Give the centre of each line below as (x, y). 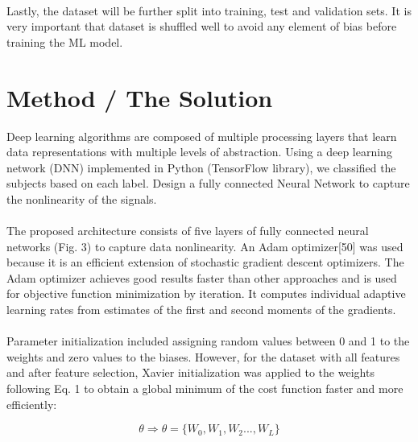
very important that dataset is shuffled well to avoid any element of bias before (202, 26)
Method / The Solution (140, 97)
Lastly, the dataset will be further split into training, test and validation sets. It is (209, 10)
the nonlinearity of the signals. (82, 198)
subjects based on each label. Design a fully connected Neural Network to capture (208, 183)
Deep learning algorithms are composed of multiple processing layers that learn (202, 136)
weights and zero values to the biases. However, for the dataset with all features (203, 356)
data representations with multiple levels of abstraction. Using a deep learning (199, 152)
